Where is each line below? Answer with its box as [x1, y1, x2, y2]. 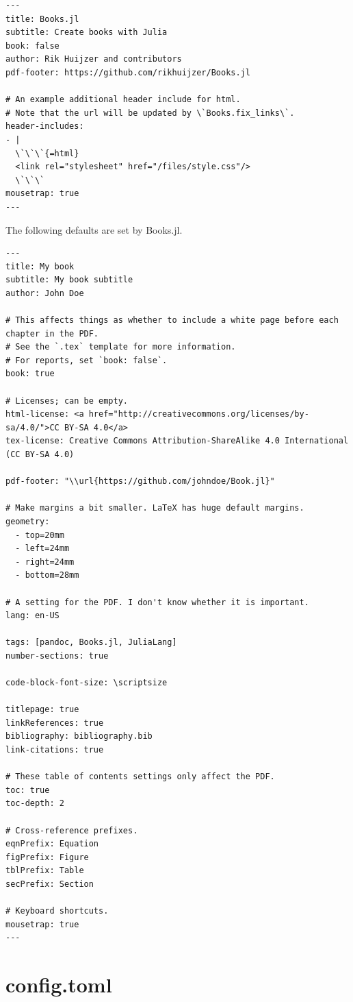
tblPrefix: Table [5, 866, 84, 876]
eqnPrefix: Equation [5, 839, 99, 849]
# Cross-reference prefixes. [5, 825, 138, 835]
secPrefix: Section [5, 879, 94, 889]
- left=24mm [15, 543, 70, 554]
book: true [5, 369, 55, 379]
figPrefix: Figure [5, 852, 89, 862]
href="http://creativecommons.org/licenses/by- [88, 409, 309, 419]
